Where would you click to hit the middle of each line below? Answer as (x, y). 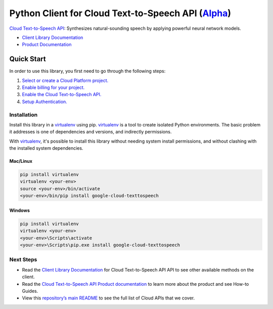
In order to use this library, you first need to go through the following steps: (87, 71)
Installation (24, 115)
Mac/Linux (21, 161)
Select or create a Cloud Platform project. (65, 80)
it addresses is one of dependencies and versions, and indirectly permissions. (90, 132)
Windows (19, 210)
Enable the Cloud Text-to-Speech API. (62, 95)
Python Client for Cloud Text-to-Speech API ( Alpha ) (120, 13)
